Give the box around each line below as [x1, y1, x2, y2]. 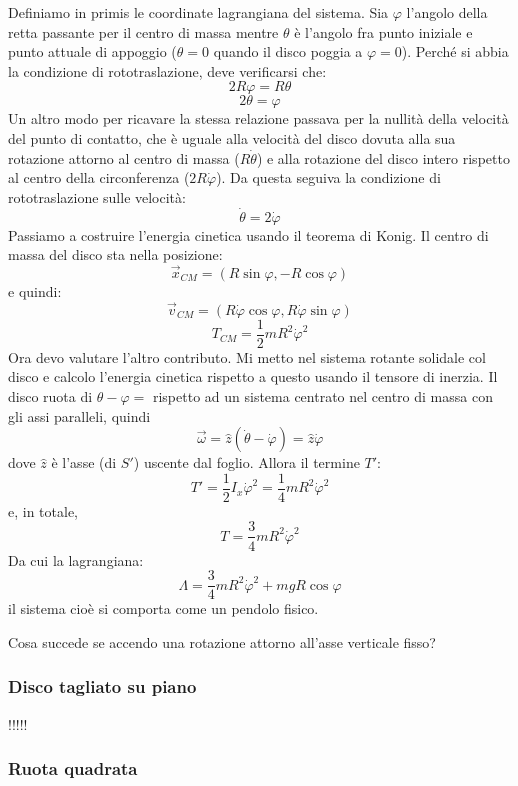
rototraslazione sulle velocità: [8, 186, 186, 207]
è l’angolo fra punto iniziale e [294, 21, 473, 42]
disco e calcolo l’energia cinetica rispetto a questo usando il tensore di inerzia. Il [8, 366, 498, 387]
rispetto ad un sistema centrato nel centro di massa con [152, 386, 493, 407]
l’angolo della [406, 2, 488, 22]
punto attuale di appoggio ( [8, 41, 177, 62]
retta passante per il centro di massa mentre [8, 21, 279, 42]
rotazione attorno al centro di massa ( [8, 147, 240, 168]
